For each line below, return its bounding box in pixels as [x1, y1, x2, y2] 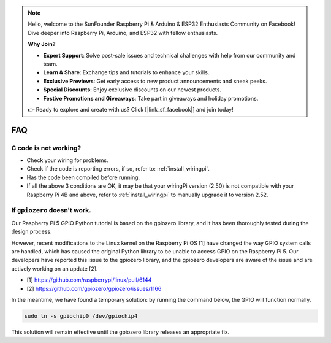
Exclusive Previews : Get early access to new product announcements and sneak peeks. [43, 77, 267, 85]
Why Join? [28, 40, 56, 48]
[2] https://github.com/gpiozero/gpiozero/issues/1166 [26, 285, 162, 292]
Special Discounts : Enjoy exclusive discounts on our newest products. [43, 86, 222, 93]
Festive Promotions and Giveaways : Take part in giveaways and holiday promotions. [43, 94, 259, 102]
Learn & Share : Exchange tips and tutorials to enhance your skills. [43, 69, 210, 76]
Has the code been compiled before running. [26, 174, 140, 181]
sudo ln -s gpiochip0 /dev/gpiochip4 [24, 312, 138, 319]
